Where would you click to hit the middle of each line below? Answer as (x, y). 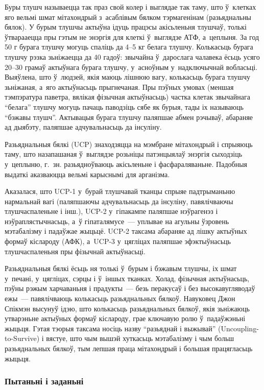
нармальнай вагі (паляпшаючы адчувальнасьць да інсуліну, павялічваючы (119, 201)
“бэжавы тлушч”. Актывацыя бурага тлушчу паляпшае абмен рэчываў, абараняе (129, 117)
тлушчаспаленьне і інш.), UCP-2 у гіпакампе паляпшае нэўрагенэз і (111, 211)
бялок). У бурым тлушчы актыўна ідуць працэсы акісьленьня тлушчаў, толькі (126, 27)
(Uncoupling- (238, 328)
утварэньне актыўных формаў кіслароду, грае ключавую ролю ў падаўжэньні (125, 318)
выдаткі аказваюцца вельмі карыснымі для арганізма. (87, 174)
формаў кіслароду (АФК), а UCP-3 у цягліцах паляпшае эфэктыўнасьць (118, 241)
